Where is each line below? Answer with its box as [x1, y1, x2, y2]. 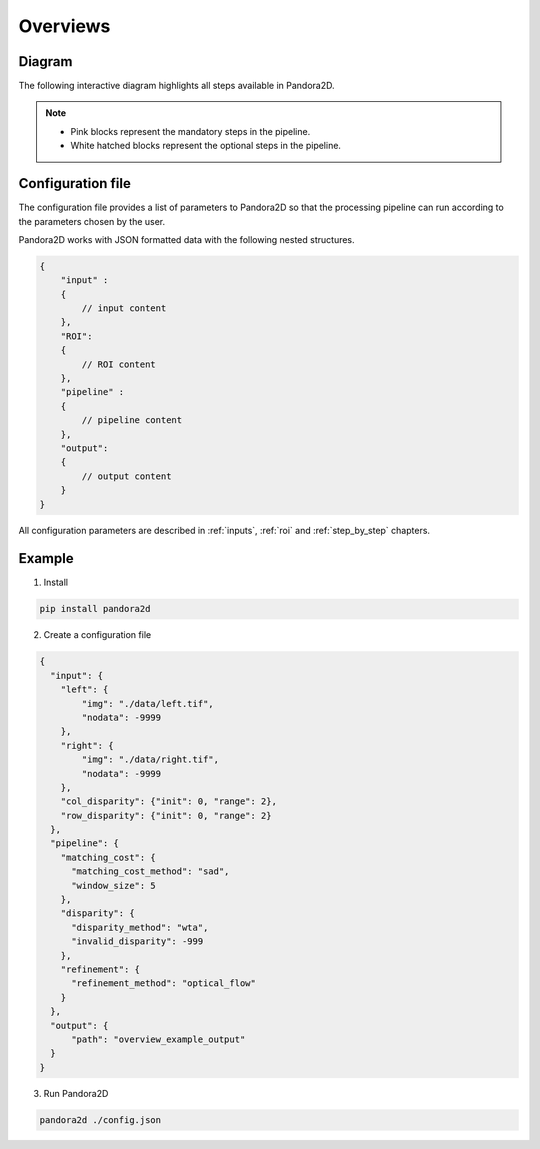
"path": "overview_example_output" [71, 1033, 246, 1045]
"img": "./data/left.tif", [81, 698, 214, 709]
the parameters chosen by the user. [18, 215, 166, 227]
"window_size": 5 [71, 880, 157, 891]
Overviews [18, 15, 111, 37]
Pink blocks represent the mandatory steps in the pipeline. [70, 125, 311, 137]
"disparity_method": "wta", [71, 921, 209, 933]
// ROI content [81, 358, 157, 370]
